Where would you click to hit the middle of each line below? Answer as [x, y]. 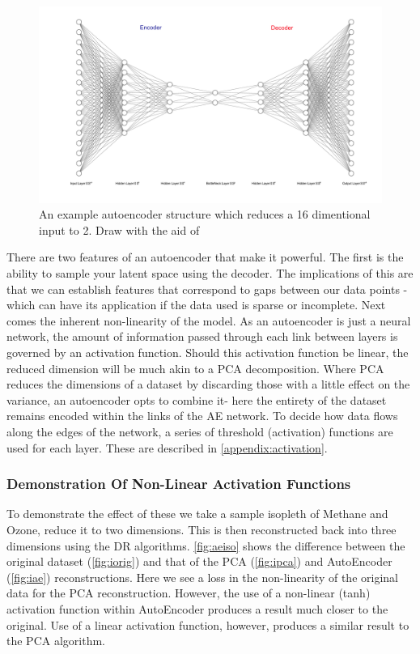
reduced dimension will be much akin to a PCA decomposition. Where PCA [195, 368]
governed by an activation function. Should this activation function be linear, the [208, 352]
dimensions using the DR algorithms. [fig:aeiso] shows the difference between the [206, 545]
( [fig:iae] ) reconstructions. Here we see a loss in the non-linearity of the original [202, 577]
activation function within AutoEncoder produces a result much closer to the [197, 608]
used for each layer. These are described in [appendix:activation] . [167, 447]
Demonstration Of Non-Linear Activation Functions [179, 484]
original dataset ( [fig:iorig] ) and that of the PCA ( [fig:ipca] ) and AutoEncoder [199, 561]
